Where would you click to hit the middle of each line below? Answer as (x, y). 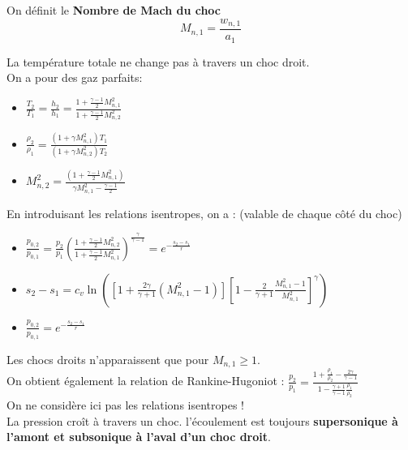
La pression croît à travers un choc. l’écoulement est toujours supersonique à (202, 420)
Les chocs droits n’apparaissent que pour (108, 359)
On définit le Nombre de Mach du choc (114, 10)
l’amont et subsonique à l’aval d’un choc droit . (139, 437)
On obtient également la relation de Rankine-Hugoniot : (146, 381)
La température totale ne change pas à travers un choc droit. (158, 61)
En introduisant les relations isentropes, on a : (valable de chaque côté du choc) (204, 213)
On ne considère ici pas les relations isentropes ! (125, 405)
